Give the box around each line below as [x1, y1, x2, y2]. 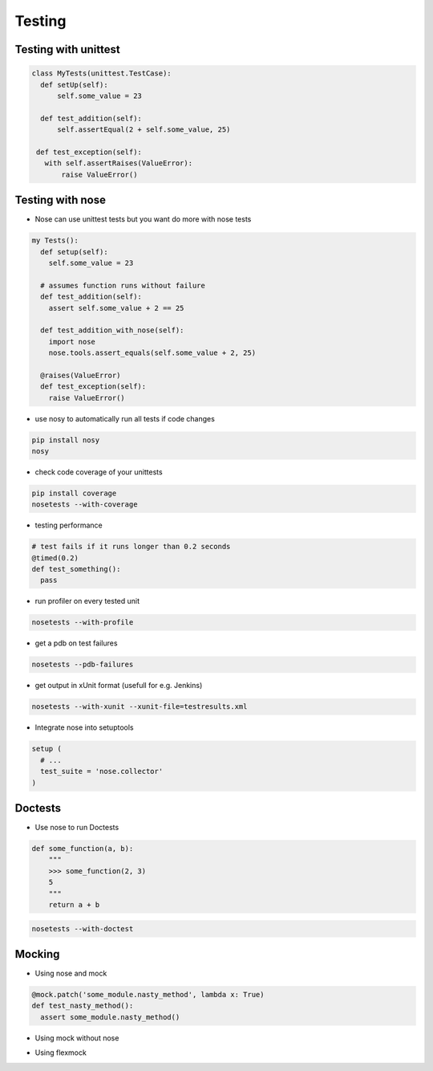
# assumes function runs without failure [40, 281, 206, 290]
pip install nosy [31, 435, 100, 445]
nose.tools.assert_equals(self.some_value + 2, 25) [48, 348, 257, 357]
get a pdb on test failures [34, 638, 118, 648]
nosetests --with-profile [31, 618, 134, 627]
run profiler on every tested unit [34, 597, 140, 606]
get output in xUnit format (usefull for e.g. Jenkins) [34, 681, 203, 690]
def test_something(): [31, 564, 121, 574]
